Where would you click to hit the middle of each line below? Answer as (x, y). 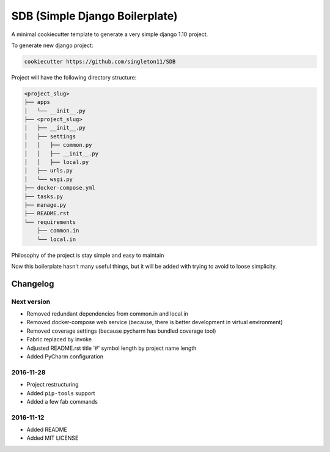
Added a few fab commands (62, 401)
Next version (31, 302)
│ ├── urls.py (49, 171)
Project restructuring (53, 385)
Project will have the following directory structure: (74, 77)
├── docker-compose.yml (60, 188)
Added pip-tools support (61, 393)
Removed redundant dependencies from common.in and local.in (108, 314)
